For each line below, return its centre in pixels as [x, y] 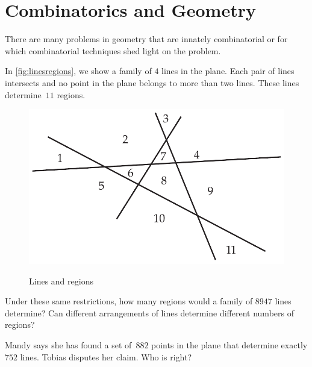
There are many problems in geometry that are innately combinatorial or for [146, 39]
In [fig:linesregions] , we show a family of [78, 71]
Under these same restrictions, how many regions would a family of [129, 301]
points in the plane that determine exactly [229, 345]
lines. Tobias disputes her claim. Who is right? [106, 356]
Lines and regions [61, 281]
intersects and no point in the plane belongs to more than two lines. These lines [152, 82]
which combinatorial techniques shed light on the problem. [113, 50]
